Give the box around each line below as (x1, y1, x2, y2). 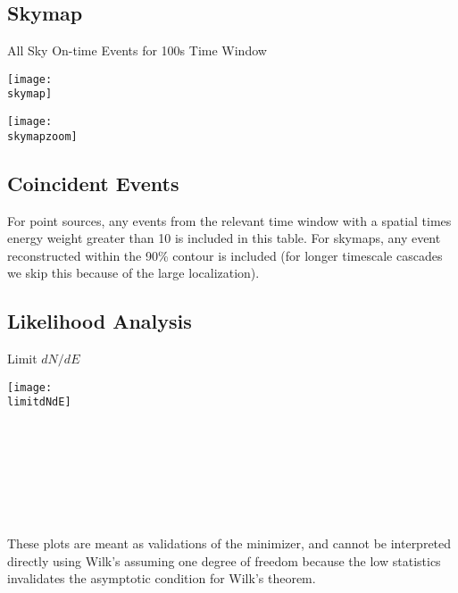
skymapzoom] (7, 129, 78, 143)
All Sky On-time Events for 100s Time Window (7, 41, 267, 60)
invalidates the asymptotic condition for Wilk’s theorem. (7, 569, 316, 588)
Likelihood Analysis (7, 307, 192, 335)
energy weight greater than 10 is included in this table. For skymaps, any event (7, 229, 441, 247)
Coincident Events (7, 169, 179, 196)
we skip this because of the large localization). (7, 263, 260, 282)
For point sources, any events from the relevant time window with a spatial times (7, 211, 452, 230)
